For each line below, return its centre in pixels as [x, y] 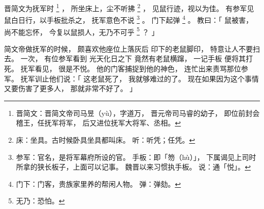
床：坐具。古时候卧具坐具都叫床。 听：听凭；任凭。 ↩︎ [106, 139]
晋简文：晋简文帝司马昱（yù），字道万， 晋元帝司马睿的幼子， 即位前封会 [138, 113]
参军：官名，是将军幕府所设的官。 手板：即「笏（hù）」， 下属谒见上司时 [136, 157]
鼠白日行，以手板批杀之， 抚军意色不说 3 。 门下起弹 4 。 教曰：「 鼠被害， [129, 19]
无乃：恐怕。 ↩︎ [40, 201]
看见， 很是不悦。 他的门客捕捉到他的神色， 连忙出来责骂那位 [138, 68]
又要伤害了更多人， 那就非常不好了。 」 [71, 88]
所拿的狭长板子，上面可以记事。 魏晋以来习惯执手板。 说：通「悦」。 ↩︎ [133, 167]
